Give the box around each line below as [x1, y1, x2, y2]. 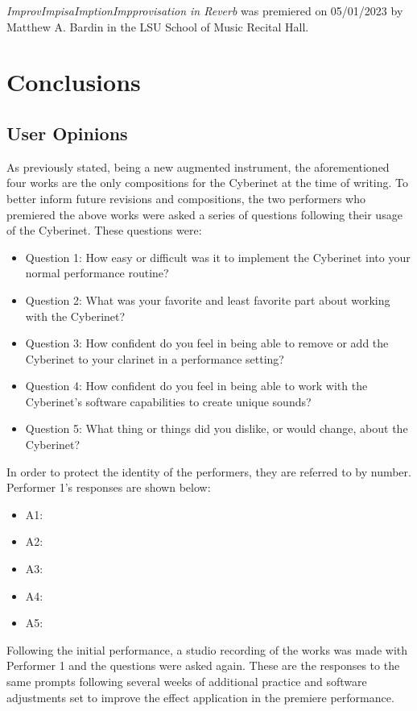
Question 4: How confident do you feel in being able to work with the [25, 377, 368, 394]
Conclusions [6, 65, 141, 98]
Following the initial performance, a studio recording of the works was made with [6, 641, 408, 658]
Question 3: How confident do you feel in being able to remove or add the [25, 335, 389, 351]
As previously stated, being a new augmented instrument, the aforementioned [6, 158, 390, 175]
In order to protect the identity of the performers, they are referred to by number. [6, 463, 411, 480]
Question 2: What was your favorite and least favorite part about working [25, 291, 390, 308]
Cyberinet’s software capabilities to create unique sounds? [25, 393, 312, 410]
